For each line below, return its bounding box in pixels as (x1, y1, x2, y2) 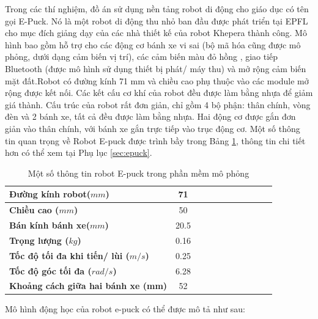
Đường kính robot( (9, 188, 91, 200)
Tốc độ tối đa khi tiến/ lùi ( (9, 249, 130, 262)
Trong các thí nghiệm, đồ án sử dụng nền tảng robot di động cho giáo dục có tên (5, 2, 309, 15)
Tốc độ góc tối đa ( (9, 264, 92, 277)
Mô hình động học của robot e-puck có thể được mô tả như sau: (5, 302, 245, 315)
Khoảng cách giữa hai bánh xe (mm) (9, 279, 168, 292)
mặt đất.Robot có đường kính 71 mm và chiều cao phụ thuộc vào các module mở (5, 74, 309, 87)
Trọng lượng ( (9, 233, 69, 246)
